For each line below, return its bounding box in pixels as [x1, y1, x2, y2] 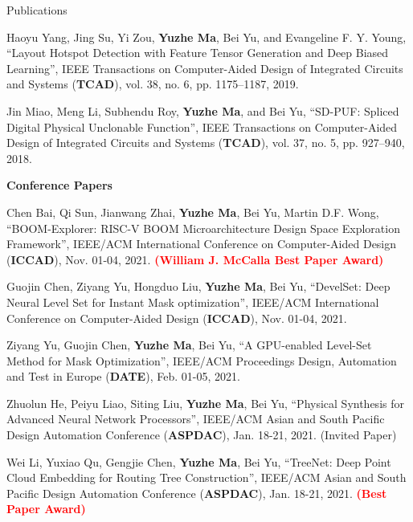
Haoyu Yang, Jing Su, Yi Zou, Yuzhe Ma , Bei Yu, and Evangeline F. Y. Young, [6, 28, 407, 45]
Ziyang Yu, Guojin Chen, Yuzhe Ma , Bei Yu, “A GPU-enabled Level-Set [6, 336, 372, 353]
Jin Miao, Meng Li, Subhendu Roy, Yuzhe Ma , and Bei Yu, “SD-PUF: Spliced [6, 102, 399, 119]
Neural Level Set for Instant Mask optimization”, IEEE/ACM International [6, 293, 379, 310]
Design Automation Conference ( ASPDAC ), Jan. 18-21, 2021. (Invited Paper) [6, 426, 397, 443]
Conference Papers [6, 177, 112, 194]
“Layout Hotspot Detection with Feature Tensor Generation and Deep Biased [6, 44, 389, 61]
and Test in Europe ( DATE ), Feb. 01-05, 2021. [6, 368, 240, 385]
